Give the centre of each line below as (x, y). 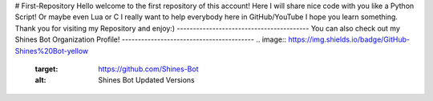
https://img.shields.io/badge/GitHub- (349, 39)
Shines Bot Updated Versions (147, 80)
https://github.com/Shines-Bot (148, 69)
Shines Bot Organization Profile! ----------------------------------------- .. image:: (151, 39)
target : (47, 69)
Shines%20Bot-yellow (52, 50)
